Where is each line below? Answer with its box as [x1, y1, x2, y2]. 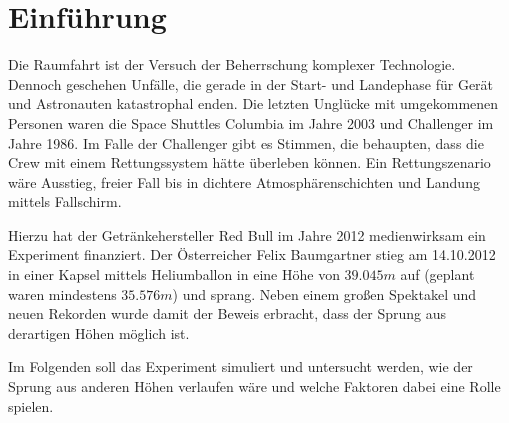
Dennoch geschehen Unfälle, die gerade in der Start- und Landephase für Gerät [8, 73, 494, 94]
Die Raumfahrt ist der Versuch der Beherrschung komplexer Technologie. [8, 54, 456, 75]
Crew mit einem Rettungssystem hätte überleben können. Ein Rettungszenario [8, 152, 491, 173]
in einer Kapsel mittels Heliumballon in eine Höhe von [8, 264, 340, 285]
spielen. [8, 395, 54, 416]
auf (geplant [400, 264, 475, 285]
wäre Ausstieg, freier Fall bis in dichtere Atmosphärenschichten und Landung [8, 171, 480, 192]
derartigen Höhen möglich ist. [8, 322, 190, 343]
